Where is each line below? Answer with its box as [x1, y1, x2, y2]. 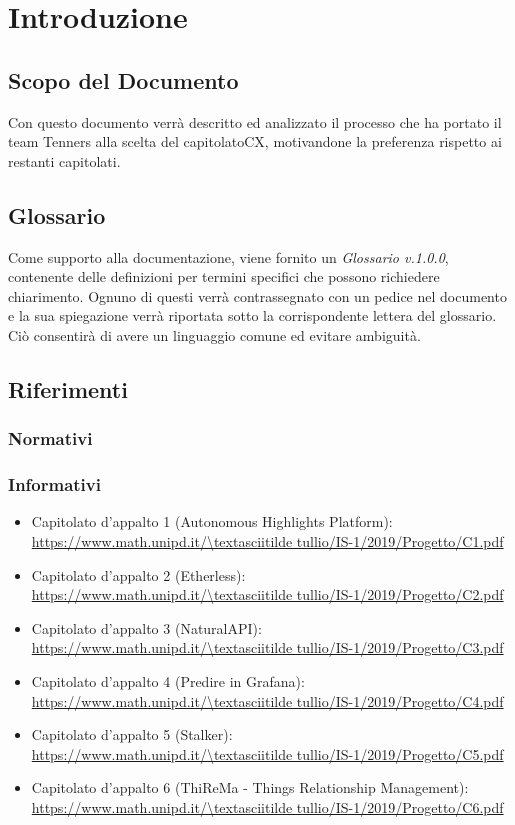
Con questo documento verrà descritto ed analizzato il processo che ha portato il [8, 111, 502, 132]
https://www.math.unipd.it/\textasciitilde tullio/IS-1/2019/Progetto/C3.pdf [31, 637, 504, 658]
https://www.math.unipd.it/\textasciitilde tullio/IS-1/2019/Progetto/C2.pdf [31, 584, 504, 605]
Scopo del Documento [8, 64, 239, 95]
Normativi [8, 426, 93, 451]
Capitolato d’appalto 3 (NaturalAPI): [31, 617, 262, 638]
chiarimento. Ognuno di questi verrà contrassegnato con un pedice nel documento [8, 285, 507, 306]
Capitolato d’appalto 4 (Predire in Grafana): [31, 670, 305, 691]
